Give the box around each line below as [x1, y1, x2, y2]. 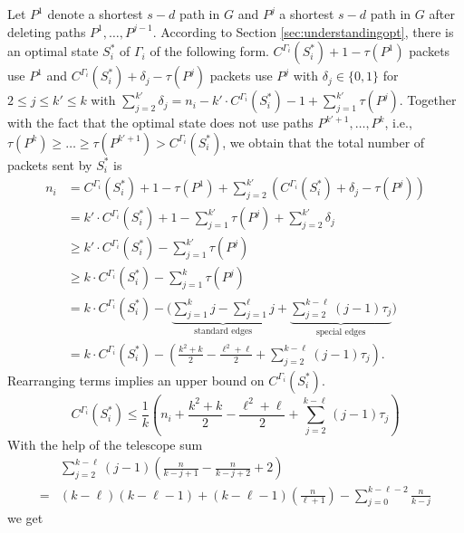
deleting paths [7, 22, 86, 41]
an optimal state [7, 42, 99, 61]
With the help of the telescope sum [7, 434, 203, 453]
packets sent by [7, 155, 92, 174]
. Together [399, 90, 457, 109]
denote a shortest [47, 5, 143, 23]
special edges [315, 328, 366, 338]
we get [7, 509, 43, 528]
